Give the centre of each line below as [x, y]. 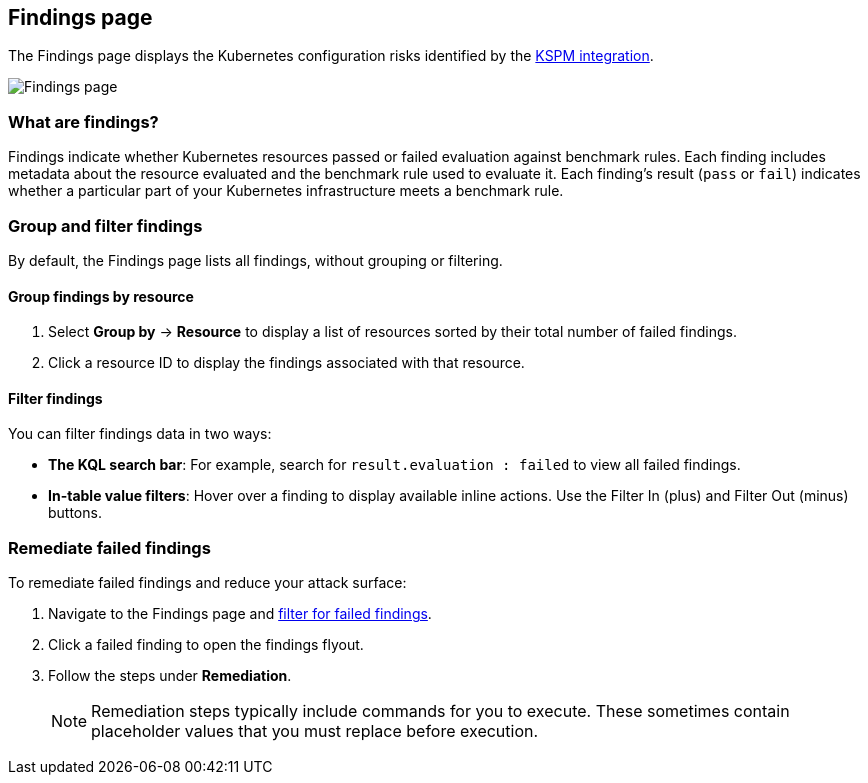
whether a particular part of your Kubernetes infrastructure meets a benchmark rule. [286, 191]
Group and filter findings [105, 225]
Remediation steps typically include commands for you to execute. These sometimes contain [440, 711]
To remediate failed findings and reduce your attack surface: [207, 583]
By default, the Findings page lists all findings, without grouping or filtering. [255, 260]
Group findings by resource [101, 296]
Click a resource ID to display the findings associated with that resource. [286, 363]
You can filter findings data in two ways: [140, 434]
